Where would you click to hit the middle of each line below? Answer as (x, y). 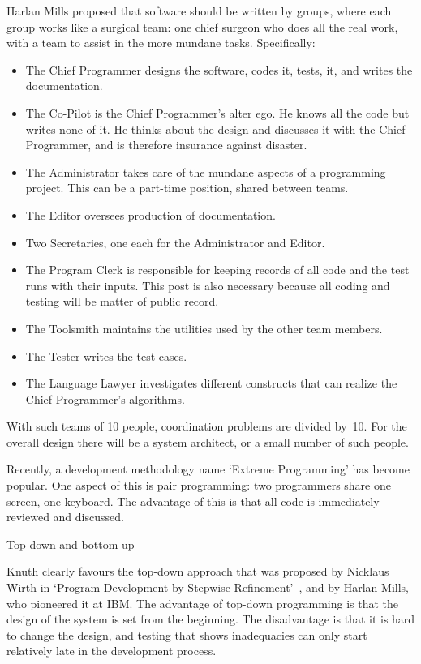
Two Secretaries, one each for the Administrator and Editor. (175, 242)
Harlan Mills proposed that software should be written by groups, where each (199, 11)
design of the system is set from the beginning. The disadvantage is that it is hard (211, 619)
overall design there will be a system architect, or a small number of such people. (208, 441)
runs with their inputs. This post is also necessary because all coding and (208, 285)
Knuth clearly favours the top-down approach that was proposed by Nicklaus (198, 571)
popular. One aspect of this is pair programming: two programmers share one (199, 485)
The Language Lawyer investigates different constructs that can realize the (211, 383)
